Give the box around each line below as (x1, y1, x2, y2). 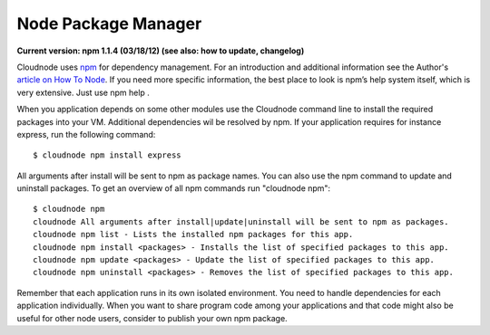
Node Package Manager (16, 14, 202, 33)
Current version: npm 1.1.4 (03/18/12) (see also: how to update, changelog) (16, 45, 305, 56)
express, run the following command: (16, 129, 156, 139)
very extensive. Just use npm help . (16, 87, 150, 98)
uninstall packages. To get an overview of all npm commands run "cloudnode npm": (16, 183, 331, 194)
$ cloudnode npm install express (33, 150, 181, 160)
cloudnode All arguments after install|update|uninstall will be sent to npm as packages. (33, 216, 449, 226)
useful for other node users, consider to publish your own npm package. (16, 312, 288, 323)
